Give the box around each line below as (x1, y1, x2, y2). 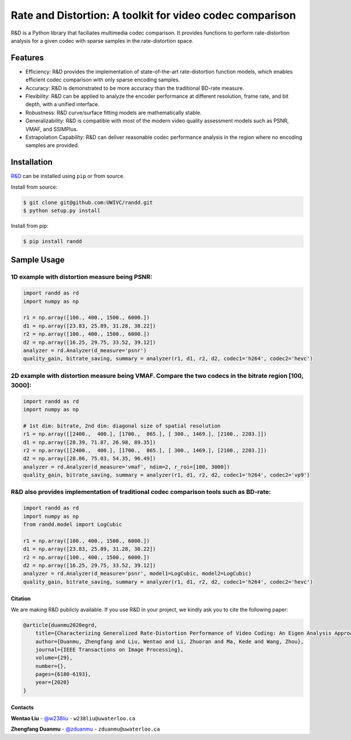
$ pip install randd (23, 238, 82, 244)
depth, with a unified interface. (25, 101, 99, 108)
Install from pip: (11, 223, 49, 230)
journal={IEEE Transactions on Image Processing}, (35, 646, 184, 653)
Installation (11, 157, 53, 167)
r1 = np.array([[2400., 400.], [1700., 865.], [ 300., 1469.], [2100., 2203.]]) (23, 431, 267, 438)
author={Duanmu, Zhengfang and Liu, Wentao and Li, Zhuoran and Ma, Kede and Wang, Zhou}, (35, 638, 304, 644)
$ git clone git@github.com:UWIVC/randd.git (23, 199, 153, 206)
